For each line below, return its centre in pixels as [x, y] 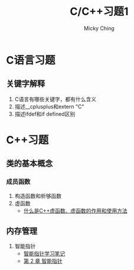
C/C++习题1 [99, 12]
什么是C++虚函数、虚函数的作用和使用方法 [76, 210]
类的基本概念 [30, 163]
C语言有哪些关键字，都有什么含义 [55, 99]
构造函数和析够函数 [38, 196]
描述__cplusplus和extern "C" [49, 106]
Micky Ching [99, 28]
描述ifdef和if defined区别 [45, 114]
